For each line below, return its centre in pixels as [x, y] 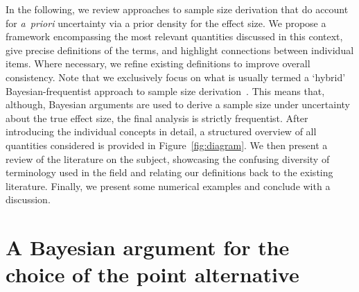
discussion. [28, 199]
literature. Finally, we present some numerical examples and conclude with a [168, 186]
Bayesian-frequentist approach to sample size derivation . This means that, [165, 91]
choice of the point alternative [152, 274]
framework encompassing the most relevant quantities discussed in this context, [174, 36]
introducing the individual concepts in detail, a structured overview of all [161, 131]
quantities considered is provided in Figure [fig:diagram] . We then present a [167, 145]
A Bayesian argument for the [148, 247]
